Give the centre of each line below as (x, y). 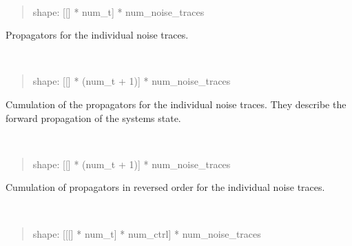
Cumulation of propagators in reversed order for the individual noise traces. (165, 187)
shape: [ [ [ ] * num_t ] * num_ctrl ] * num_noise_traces (147, 233)
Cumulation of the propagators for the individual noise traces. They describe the (176, 104)
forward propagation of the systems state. (93, 117)
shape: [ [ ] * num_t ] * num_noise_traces (118, 11)
